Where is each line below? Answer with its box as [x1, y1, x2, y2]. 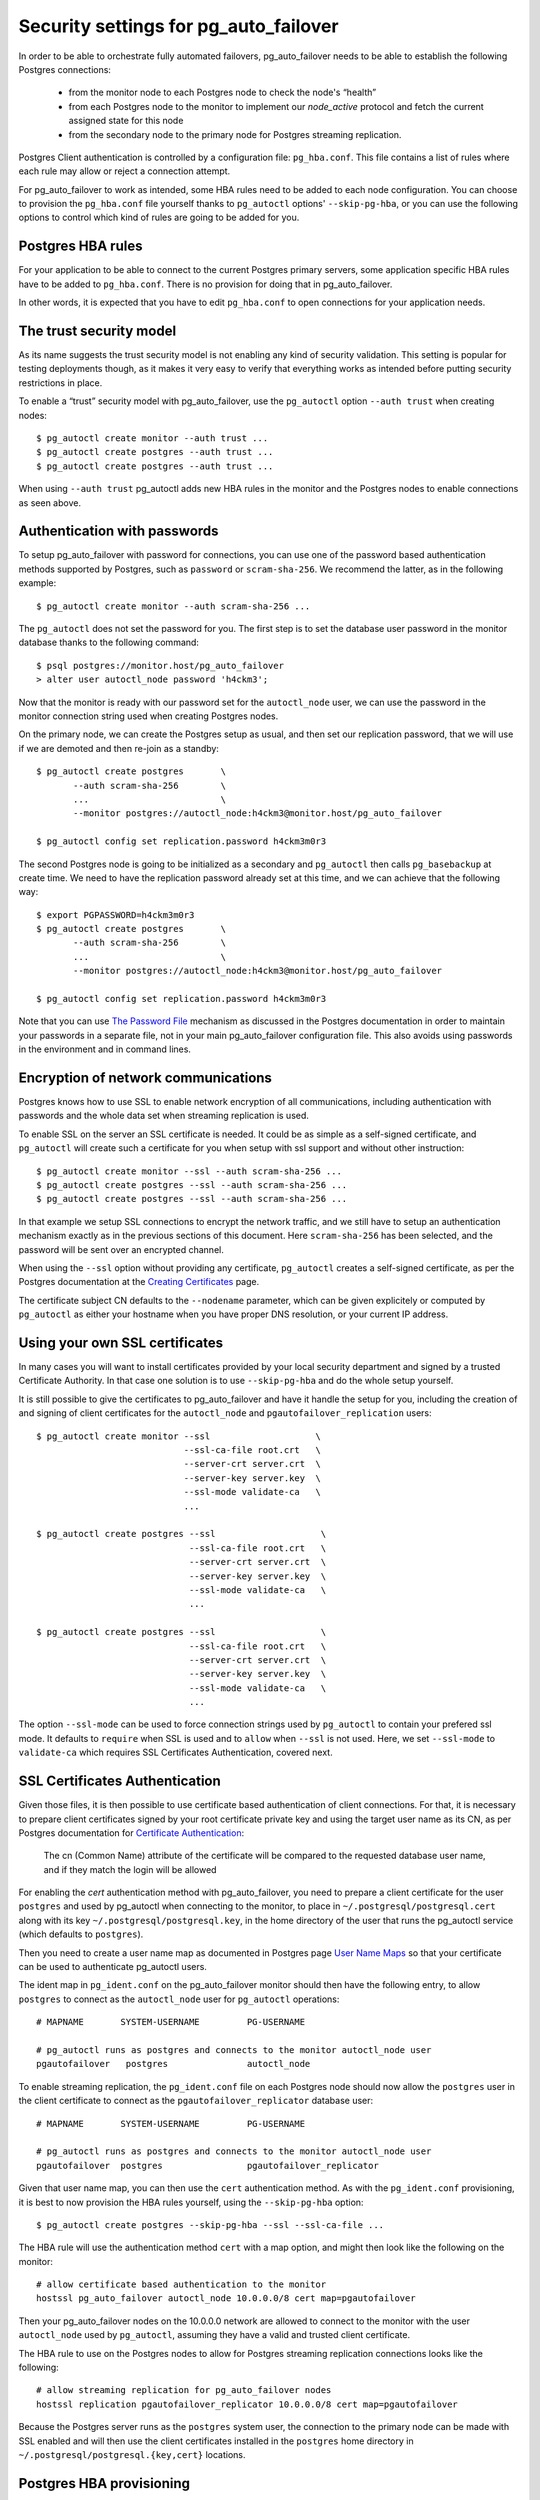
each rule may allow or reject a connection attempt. [18, 165, 231, 177]
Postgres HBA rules [18, 238, 143, 255]
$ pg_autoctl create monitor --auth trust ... [36, 433, 269, 444]
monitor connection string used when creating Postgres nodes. [18, 710, 279, 722]
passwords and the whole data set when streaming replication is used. [18, 1110, 310, 1122]
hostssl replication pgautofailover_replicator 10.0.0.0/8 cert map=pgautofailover [36, 2398, 459, 2410]
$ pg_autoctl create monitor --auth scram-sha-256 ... [36, 600, 311, 612]
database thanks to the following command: [18, 636, 200, 649]
